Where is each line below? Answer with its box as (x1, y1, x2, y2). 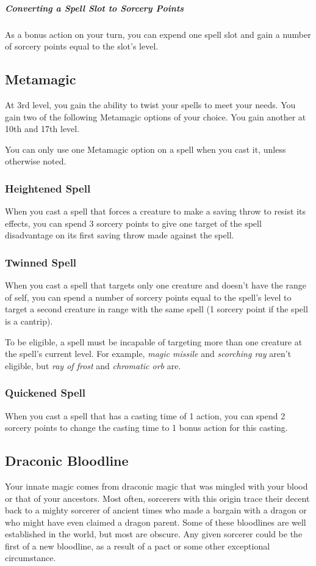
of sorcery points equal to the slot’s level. (5, 40, 159, 53)
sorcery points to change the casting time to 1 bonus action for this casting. (5, 421, 288, 434)
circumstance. (5, 551, 56, 564)
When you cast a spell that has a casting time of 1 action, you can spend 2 (5, 409, 285, 422)
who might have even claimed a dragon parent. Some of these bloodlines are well (5, 515, 306, 528)
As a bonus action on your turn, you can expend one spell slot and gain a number (5, 28, 311, 40)
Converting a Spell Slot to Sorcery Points (5, 1, 184, 14)
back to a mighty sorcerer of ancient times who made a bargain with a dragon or (5, 504, 307, 516)
